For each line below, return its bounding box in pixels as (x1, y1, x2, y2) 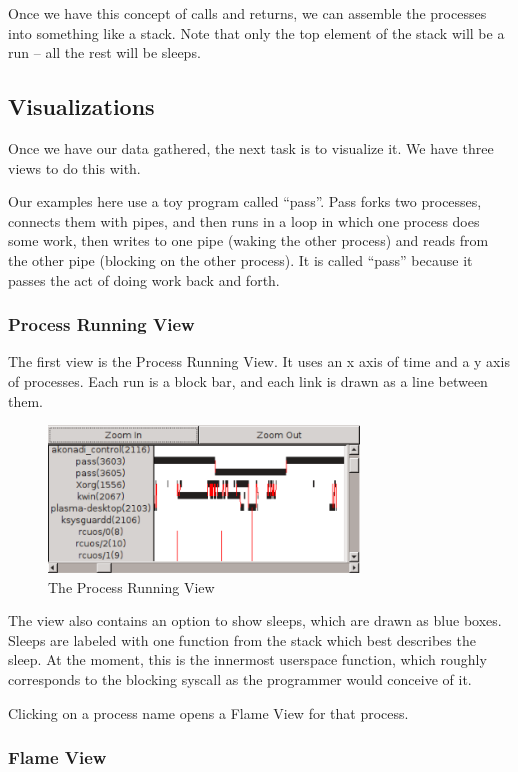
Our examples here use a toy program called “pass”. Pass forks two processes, (8, 191, 482, 212)
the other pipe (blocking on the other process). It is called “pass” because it (8, 249, 473, 270)
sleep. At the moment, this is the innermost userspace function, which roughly (8, 649, 487, 670)
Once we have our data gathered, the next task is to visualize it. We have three (8, 137, 494, 158)
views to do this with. (8, 157, 141, 178)
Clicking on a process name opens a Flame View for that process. (8, 702, 409, 723)
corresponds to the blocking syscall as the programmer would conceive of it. (8, 669, 472, 690)
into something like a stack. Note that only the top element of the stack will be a (8, 22, 505, 43)
